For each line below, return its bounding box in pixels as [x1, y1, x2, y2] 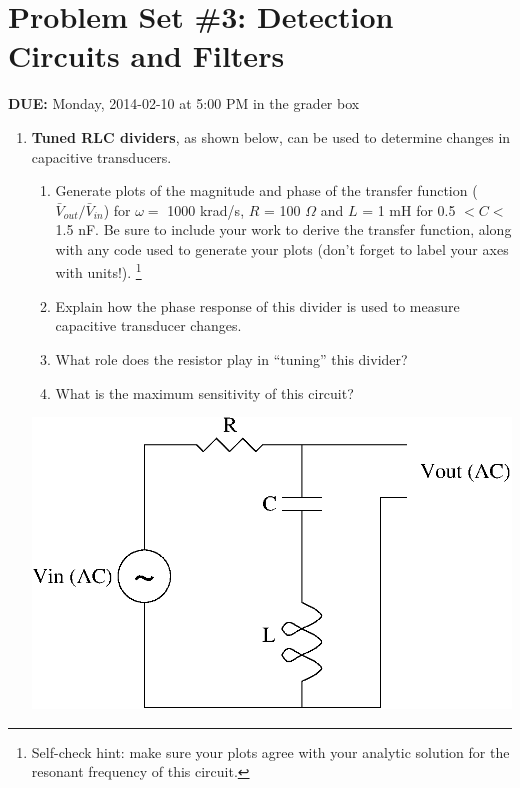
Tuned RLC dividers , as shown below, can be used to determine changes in [31, 126, 511, 147]
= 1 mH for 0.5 [362, 199, 456, 220]
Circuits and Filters [8, 35, 285, 76]
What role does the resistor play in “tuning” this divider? [55, 348, 408, 369]
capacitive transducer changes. [55, 315, 242, 336]
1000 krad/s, [167, 199, 245, 220]
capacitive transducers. [31, 146, 172, 167]
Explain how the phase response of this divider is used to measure [55, 295, 460, 316]
